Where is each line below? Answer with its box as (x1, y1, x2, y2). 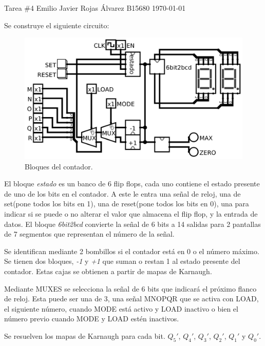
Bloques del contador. (25, 161, 93, 171)
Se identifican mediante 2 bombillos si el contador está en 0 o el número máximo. (4, 245, 259, 256)
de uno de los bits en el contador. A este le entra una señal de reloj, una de (4, 188, 241, 199)
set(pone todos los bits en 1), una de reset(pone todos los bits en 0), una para (4, 198, 249, 209)
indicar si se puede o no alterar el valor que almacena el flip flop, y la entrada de (4, 208, 258, 219)
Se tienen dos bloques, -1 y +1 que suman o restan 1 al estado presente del (4, 256, 240, 266)
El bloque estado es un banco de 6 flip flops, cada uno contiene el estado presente (4, 178, 260, 189)
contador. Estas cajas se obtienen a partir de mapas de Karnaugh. (4, 265, 212, 276)
